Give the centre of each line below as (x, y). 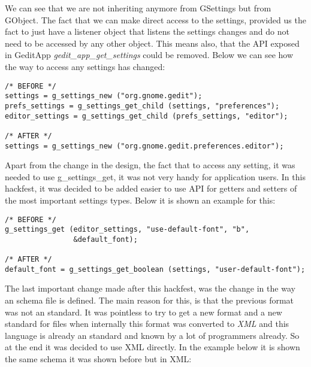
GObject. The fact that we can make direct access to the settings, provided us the (155, 19)
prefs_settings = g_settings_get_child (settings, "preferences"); (142, 106)
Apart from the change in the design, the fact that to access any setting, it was (150, 165)
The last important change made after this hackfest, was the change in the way (150, 288)
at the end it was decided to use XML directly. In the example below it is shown (153, 347)
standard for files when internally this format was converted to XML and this (147, 324)
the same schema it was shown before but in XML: (98, 359)
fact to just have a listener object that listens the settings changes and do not (147, 31)
